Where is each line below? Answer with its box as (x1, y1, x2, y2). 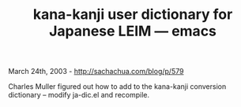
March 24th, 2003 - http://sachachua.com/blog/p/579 (8, 67, 184, 76)
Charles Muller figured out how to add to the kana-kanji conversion (8, 82, 227, 91)
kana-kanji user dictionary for (32, 6, 233, 24)
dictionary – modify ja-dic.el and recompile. (8, 90, 150, 100)
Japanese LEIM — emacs (48, 22, 217, 40)
